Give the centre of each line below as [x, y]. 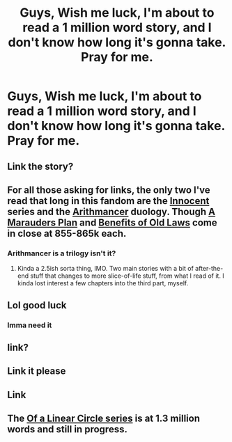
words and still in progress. [67, 429]
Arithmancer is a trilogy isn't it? [62, 253]
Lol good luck [37, 305]
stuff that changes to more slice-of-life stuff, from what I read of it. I [127, 276]
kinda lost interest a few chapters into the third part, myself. [103, 283]
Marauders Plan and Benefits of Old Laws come [112, 222]
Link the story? [40, 166]
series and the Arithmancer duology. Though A [111, 211]
